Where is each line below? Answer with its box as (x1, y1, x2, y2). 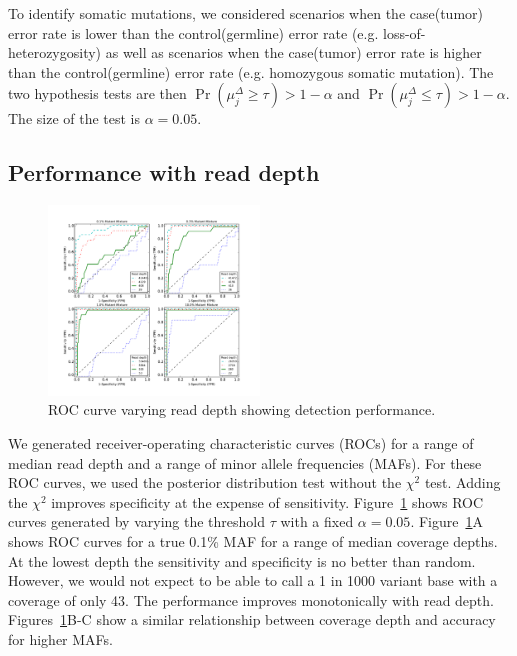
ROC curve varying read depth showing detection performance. (48, 399, 436, 420)
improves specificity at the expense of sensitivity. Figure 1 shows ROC (51, 491, 484, 512)
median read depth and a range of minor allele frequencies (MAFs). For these (8, 452, 482, 473)
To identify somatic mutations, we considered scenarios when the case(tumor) (8, 3, 483, 23)
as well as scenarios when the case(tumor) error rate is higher (105, 42, 482, 63)
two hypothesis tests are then (8, 83, 187, 104)
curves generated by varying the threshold (8, 511, 265, 532)
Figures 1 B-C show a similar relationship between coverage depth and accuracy (8, 609, 496, 630)
